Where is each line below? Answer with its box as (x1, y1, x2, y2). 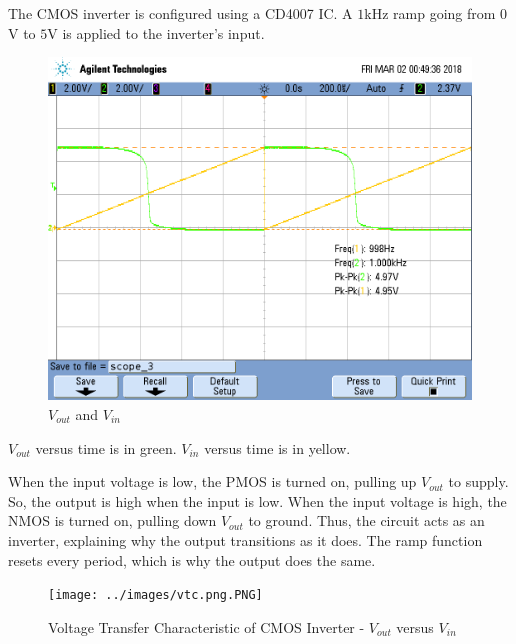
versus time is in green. (35, 437, 177, 458)
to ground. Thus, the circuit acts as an (248, 510, 485, 531)
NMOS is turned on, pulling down (8, 510, 217, 531)
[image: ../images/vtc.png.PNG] (48, 588, 263, 603)
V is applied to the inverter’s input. (47, 22, 265, 43)
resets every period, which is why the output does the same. (8, 549, 376, 570)
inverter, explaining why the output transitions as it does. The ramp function (8, 530, 483, 550)
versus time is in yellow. (204, 437, 351, 458)
